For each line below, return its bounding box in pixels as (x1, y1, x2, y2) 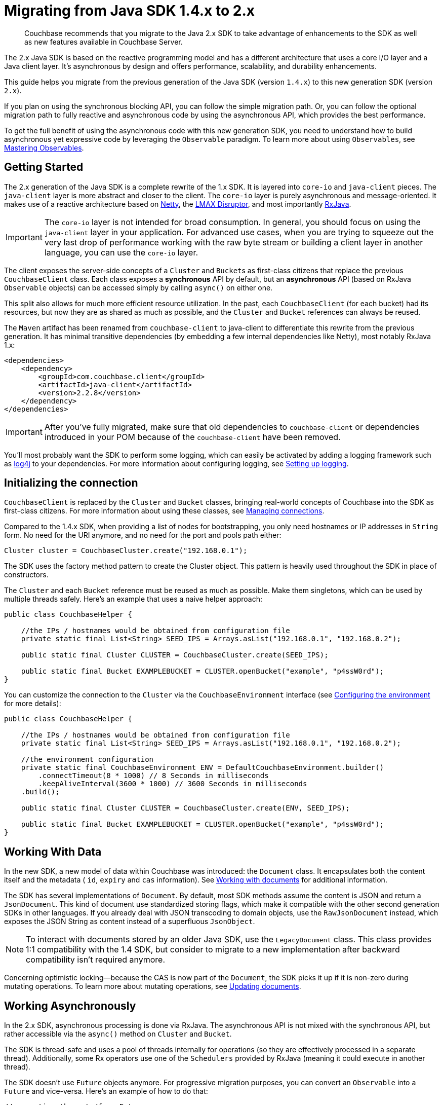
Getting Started (4, 161, 84, 174)
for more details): (4, 699, 61, 708)
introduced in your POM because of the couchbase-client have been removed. (44, 431, 341, 442)
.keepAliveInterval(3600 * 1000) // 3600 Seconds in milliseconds (38, 780, 307, 788)
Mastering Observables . (4, 143, 84, 152)
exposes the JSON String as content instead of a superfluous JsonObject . (4, 917, 255, 926)
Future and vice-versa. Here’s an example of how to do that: (4, 1087, 208, 1096)
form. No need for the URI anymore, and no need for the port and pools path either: (4, 531, 281, 540)
